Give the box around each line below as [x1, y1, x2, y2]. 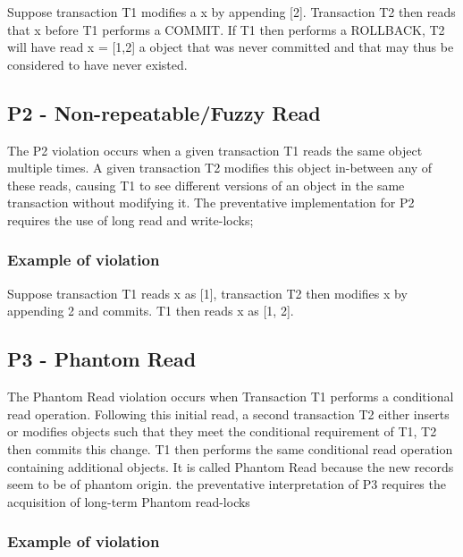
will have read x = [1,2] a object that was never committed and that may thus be [7, 38, 454, 56]
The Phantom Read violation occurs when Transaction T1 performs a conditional [7, 387, 454, 406]
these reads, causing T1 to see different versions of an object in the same [7, 175, 405, 194]
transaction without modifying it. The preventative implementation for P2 [7, 193, 415, 212]
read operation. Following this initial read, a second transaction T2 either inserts [7, 404, 450, 423]
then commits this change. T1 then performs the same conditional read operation [7, 439, 453, 458]
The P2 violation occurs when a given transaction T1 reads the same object [7, 140, 423, 159]
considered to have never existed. [7, 55, 188, 73]
